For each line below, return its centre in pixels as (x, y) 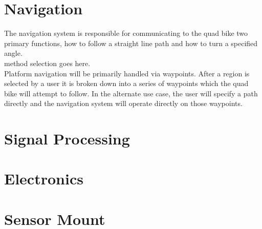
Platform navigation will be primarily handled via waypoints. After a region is (127, 73)
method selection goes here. (47, 63)
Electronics (44, 179)
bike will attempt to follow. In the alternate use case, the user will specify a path (131, 93)
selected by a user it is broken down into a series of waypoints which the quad (126, 83)
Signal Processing (67, 139)
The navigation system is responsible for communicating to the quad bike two (126, 33)
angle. (13, 53)
